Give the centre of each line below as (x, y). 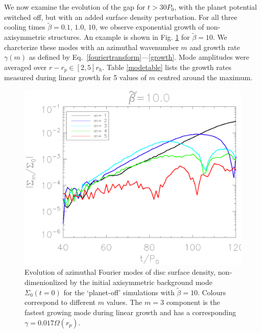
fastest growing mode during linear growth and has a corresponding (130, 312)
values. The (124, 302)
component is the (193, 302)
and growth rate (215, 47)
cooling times (25, 27)
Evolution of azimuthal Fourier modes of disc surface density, (120, 272)
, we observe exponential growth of (150, 27)
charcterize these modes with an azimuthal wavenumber (91, 47)
